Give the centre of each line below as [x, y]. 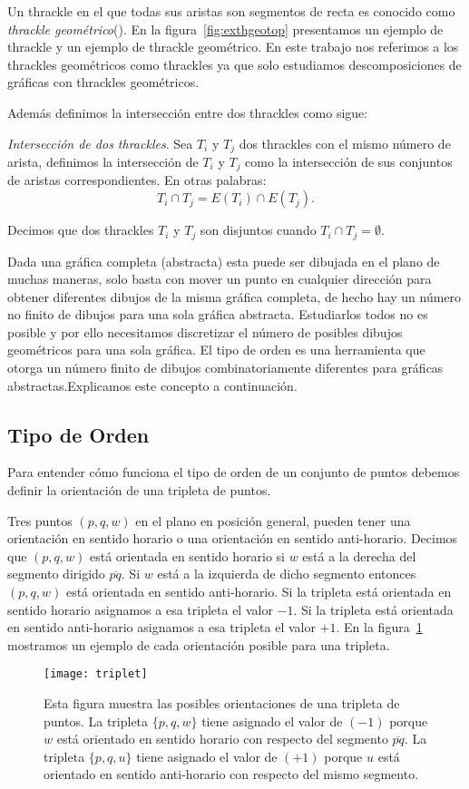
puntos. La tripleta [96, 721]
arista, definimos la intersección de [103, 162]
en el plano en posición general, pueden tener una [273, 520]
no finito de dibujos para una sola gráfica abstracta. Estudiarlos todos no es [218, 314]
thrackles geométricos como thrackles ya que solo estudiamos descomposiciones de [234, 64]
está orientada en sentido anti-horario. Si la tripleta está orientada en [259, 592]
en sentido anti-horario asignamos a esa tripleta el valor [161, 627]
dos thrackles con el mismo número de [345, 143]
